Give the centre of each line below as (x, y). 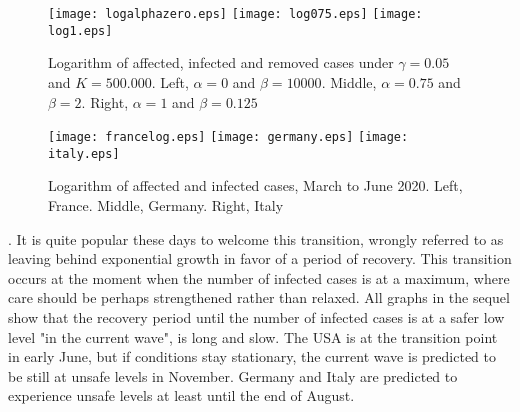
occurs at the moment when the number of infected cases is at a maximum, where (259, 277)
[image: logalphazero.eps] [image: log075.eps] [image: (235, 14)
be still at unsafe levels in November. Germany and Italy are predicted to (233, 375)
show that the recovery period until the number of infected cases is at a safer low (256, 316)
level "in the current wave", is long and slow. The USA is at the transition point (253, 336)
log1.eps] (80, 30)
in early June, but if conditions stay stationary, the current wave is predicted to (252, 356)
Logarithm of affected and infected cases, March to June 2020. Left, (255, 185)
